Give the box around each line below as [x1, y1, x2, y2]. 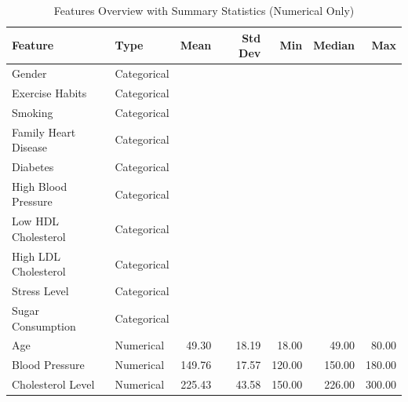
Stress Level [12, 283, 69, 299]
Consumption [12, 317, 76, 334]
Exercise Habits [12, 84, 87, 100]
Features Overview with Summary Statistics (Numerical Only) [53, 2, 355, 18]
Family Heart [12, 123, 76, 140]
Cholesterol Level [12, 376, 95, 393]
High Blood [12, 177, 67, 194]
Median [313, 37, 355, 53]
